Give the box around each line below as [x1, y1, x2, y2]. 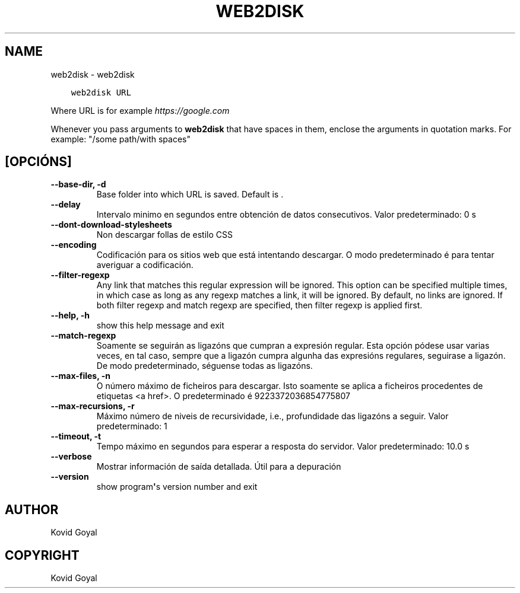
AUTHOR [5, 502, 59, 517]
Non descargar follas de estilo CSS [96, 229, 233, 240]
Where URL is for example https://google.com [50, 105, 230, 116]
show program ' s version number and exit [96, 482, 258, 492]
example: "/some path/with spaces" [50, 133, 191, 144]
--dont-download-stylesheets [50, 219, 172, 230]
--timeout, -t [50, 431, 102, 442]
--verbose [50, 451, 92, 462]
